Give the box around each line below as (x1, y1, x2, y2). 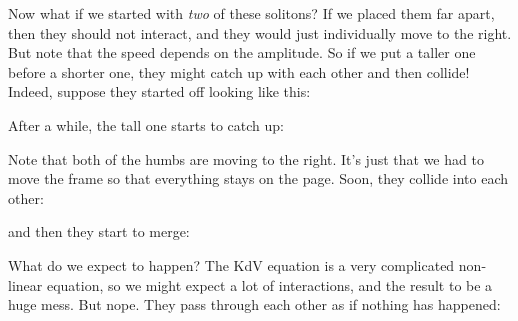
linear (8, 274, 43, 295)
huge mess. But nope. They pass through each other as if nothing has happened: (8, 294, 501, 315)
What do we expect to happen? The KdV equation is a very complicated (8, 254, 455, 275)
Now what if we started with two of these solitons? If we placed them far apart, (8, 3, 495, 23)
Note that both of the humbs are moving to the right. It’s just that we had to (8, 148, 484, 169)
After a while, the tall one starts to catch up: (8, 114, 284, 135)
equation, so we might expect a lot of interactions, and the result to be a (46, 274, 493, 295)
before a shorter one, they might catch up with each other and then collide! (8, 61, 470, 82)
